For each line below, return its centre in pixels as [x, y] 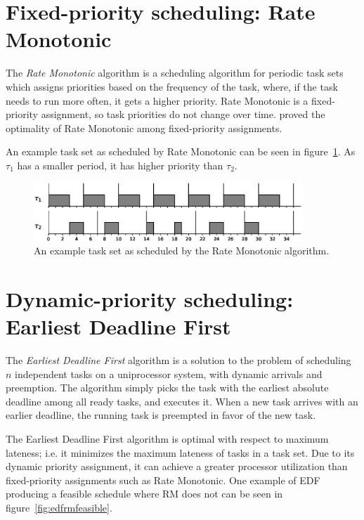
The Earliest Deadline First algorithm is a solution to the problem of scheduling [178, 360]
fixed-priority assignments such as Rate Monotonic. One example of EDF [163, 480]
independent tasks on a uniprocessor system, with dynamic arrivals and [169, 373]
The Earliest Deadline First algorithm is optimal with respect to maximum [167, 439]
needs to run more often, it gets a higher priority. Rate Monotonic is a [157, 100]
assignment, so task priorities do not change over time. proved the [183, 114]
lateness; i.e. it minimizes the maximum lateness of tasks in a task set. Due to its [180, 452]
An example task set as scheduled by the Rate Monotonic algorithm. [182, 251]
